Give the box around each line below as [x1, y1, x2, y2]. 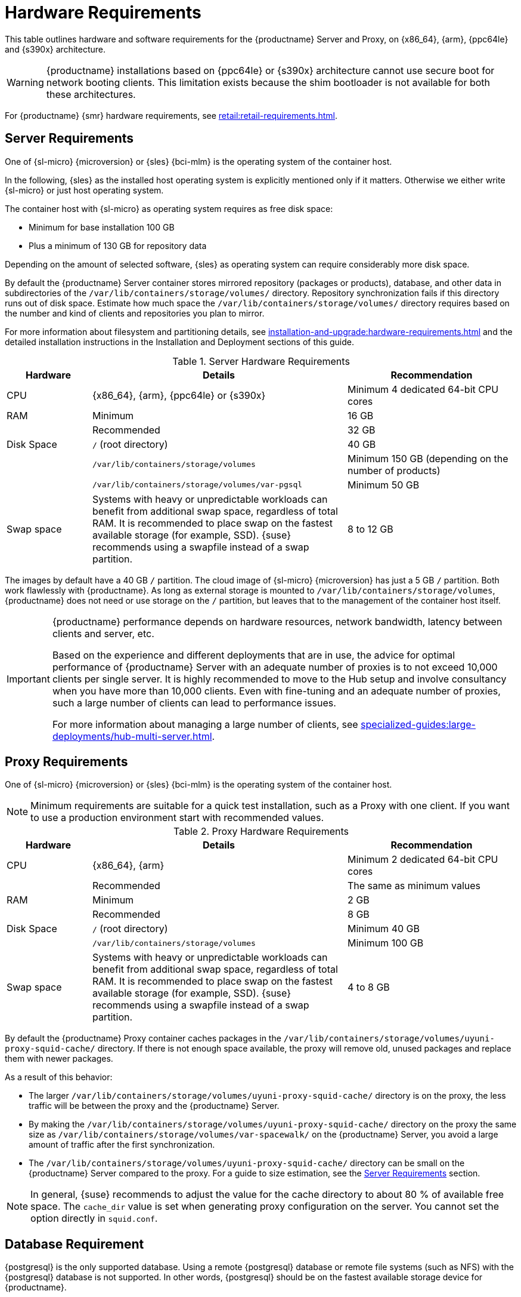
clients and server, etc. [52, 627, 154, 640]
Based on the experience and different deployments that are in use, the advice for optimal [52, 648, 455, 661]
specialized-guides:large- [361, 718, 476, 730]
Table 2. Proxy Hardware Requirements [173, 825, 349, 838]
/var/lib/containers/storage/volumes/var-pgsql [92, 480, 303, 490]
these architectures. [46, 88, 136, 100]
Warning [7, 76, 44, 88]
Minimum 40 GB [347, 923, 420, 935]
